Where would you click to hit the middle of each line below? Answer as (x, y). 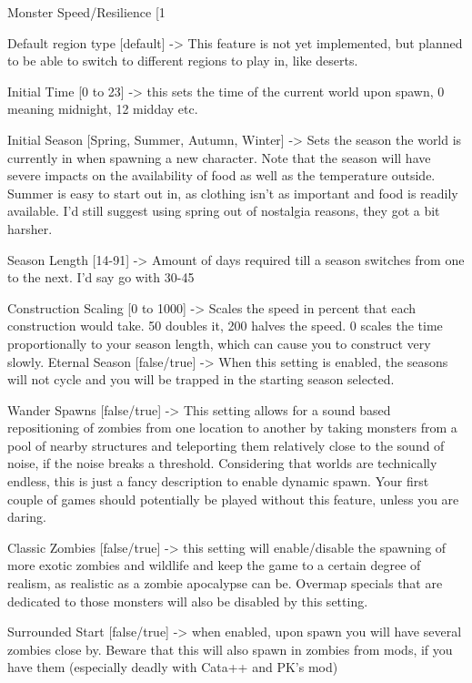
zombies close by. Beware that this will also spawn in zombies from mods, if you (230, 649)
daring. (27, 517)
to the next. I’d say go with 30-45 (101, 277)
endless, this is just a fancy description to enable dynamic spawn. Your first (218, 481)
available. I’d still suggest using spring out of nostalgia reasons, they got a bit (224, 211)
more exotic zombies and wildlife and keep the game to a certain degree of (214, 565)
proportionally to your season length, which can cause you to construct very (219, 343)
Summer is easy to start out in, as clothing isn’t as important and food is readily (233, 193)
